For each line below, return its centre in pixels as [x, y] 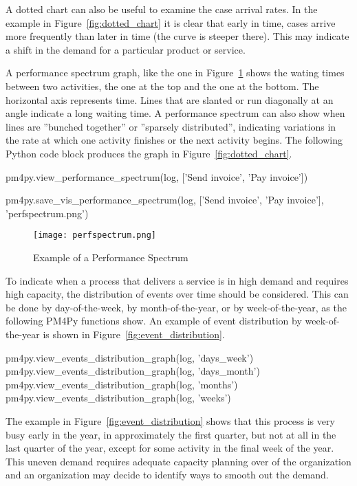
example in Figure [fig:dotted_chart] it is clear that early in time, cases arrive [171, 22]
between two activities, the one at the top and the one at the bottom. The [162, 86]
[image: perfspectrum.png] [95, 235]
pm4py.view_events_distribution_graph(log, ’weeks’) [118, 398]
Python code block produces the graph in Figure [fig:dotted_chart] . [149, 153]
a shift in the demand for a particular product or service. [126, 49]
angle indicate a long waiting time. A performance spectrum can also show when [175, 113]
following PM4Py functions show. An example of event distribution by [154, 321]
